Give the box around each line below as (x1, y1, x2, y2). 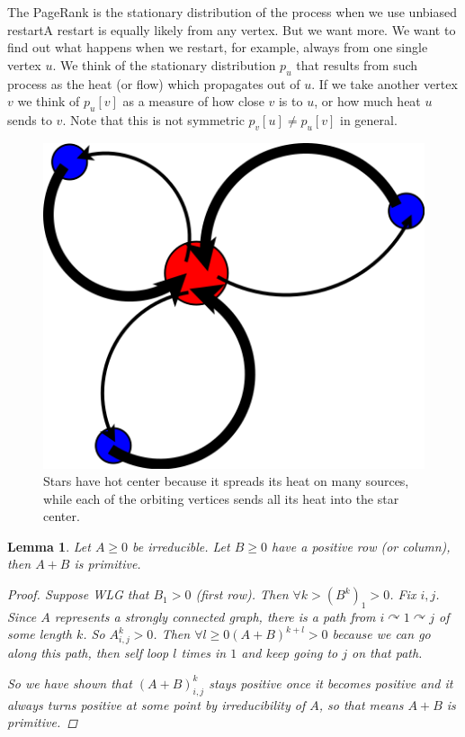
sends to (7, 110, 52, 129)
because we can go (332, 625, 431, 643)
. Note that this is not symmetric (62, 110, 245, 129)
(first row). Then (195, 585, 289, 604)
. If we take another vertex (311, 74, 458, 93)
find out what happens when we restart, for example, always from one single (7, 38, 428, 57)
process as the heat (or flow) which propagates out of (7, 74, 300, 93)
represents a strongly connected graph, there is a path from (54, 607, 376, 625)
